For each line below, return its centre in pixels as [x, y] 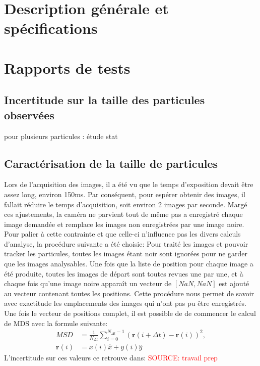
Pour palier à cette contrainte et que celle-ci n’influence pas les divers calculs [122, 234]
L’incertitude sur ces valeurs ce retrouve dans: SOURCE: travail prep [111, 358]
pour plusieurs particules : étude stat [61, 136]
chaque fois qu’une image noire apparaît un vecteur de [88, 283]
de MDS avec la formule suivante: [56, 323]
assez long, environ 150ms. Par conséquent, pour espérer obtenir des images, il [125, 194]
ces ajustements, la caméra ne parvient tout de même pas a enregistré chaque [123, 214]
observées [29, 115]
